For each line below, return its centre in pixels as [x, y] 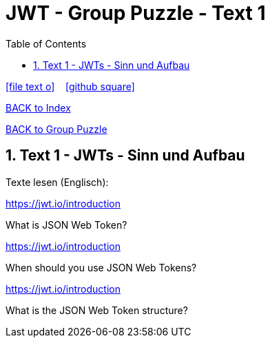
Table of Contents [46, 43]
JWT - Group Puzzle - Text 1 [136, 13]
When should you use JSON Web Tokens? [101, 267]
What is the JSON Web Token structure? [97, 310]
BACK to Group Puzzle [56, 129]
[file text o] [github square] [70, 86]
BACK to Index [38, 107]
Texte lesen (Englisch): [57, 182]
